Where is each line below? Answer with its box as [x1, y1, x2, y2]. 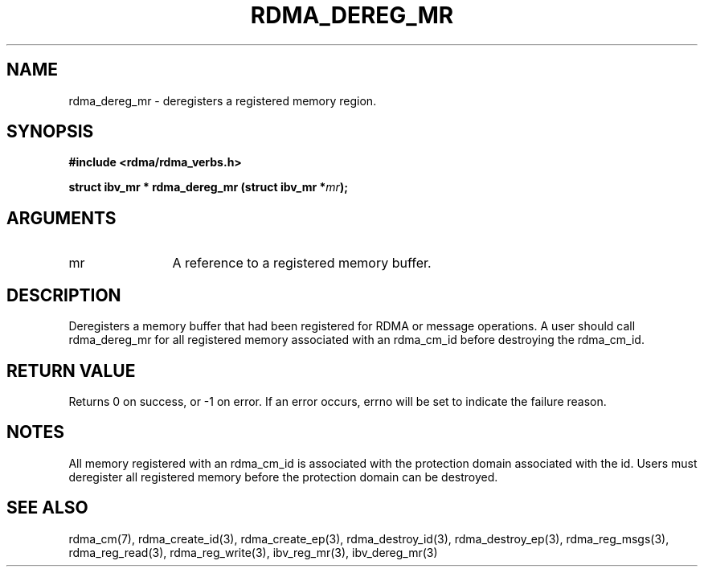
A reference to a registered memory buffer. [172, 255, 432, 272]
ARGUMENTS [6, 207, 117, 228]
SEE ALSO [6, 497, 88, 518]
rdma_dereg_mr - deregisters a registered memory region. [68, 93, 377, 108]
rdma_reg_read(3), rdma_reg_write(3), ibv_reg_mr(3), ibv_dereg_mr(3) [68, 545, 438, 559]
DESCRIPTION [6, 284, 121, 305]
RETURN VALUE [6, 360, 136, 381]
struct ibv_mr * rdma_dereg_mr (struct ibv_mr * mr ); [68, 180, 348, 194]
